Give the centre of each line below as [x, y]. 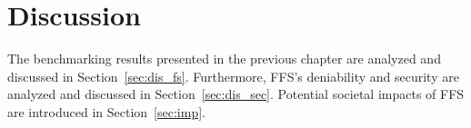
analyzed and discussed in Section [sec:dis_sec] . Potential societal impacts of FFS [236, 94]
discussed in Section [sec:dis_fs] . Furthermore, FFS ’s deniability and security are [233, 76]
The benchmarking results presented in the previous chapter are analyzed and [224, 59]
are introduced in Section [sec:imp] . [106, 111]
